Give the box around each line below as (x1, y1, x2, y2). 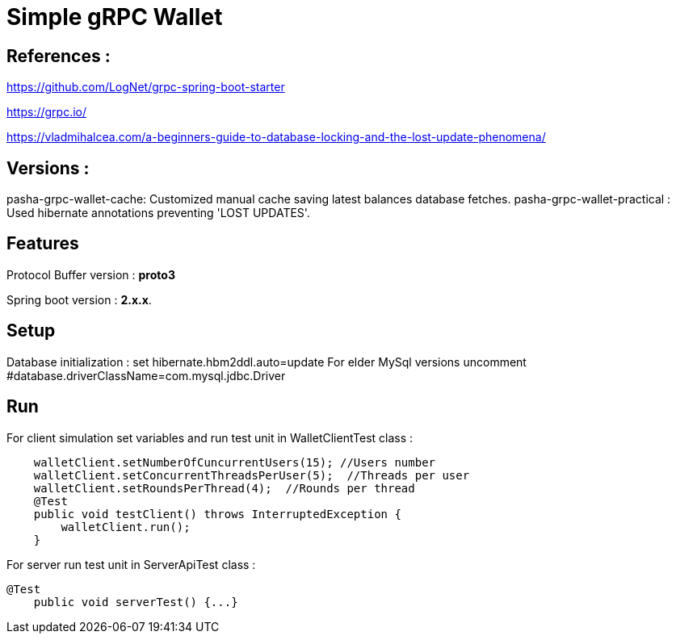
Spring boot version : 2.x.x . (6, 292, 152, 307)
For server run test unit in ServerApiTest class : (6, 557, 256, 571)
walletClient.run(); (61, 520, 191, 533)
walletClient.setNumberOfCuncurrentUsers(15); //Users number (33, 455, 436, 469)
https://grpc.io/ (6, 105, 87, 119)
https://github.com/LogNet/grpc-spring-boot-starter (6, 80, 285, 94)
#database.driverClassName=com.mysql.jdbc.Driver (6, 368, 286, 383)
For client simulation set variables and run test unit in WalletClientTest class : (6, 430, 414, 445)
